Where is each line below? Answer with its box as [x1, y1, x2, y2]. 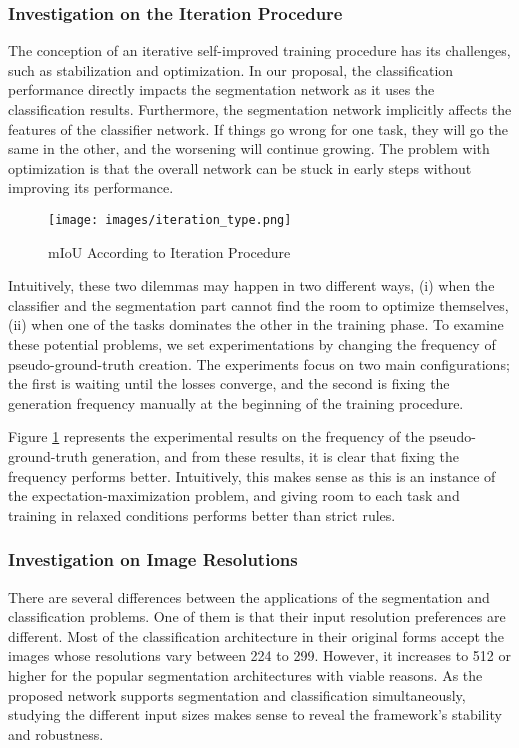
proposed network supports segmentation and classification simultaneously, [8, 684, 466, 705]
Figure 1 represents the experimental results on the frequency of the [8, 426, 425, 447]
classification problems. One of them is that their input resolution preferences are [8, 606, 506, 627]
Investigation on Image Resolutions [8, 547, 298, 572]
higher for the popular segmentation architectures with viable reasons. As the [8, 664, 483, 685]
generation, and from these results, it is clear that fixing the [92, 445, 459, 466]
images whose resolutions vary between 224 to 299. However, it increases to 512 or [8, 645, 512, 666]
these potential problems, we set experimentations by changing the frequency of [8, 334, 496, 354]
